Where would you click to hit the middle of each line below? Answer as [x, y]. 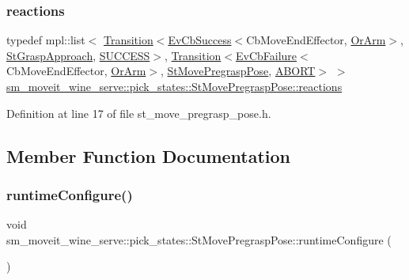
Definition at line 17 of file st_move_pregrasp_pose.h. [139, 113]
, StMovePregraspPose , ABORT [238, 71]
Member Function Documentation [149, 155]
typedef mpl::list [46, 40]
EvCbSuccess [200, 40]
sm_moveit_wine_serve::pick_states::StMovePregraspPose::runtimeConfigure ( [199, 239]
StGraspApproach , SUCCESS [78, 55]
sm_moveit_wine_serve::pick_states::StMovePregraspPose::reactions [174, 86]
